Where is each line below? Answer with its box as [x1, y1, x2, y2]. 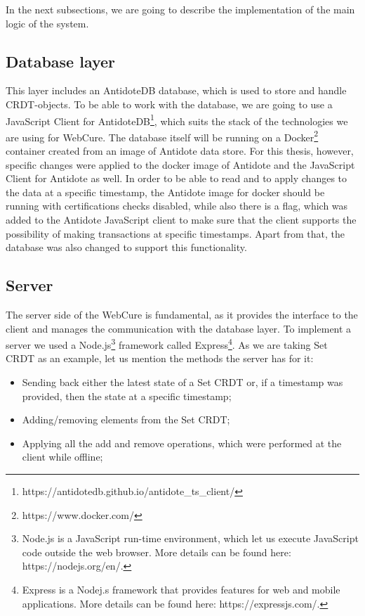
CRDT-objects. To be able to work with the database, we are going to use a [6, 96, 333, 111]
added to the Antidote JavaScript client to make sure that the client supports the [6, 212, 357, 227]
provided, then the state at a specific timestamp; [22, 388, 232, 403]
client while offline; [22, 449, 103, 464]
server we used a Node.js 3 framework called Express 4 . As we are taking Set [6, 335, 328, 352]
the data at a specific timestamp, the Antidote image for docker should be [6, 184, 325, 199]
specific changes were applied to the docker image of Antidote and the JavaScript [6, 157, 355, 172]
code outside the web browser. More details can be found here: [22, 544, 291, 559]
